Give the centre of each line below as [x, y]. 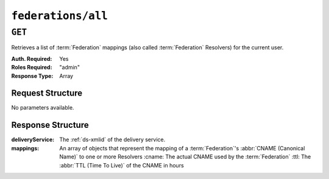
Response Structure [50, 125]
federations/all [59, 16]
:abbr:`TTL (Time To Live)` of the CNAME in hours [122, 165]
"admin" [70, 68]
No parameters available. [43, 108]
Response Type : [32, 75]
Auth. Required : [32, 58]
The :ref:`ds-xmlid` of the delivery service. [112, 139]
